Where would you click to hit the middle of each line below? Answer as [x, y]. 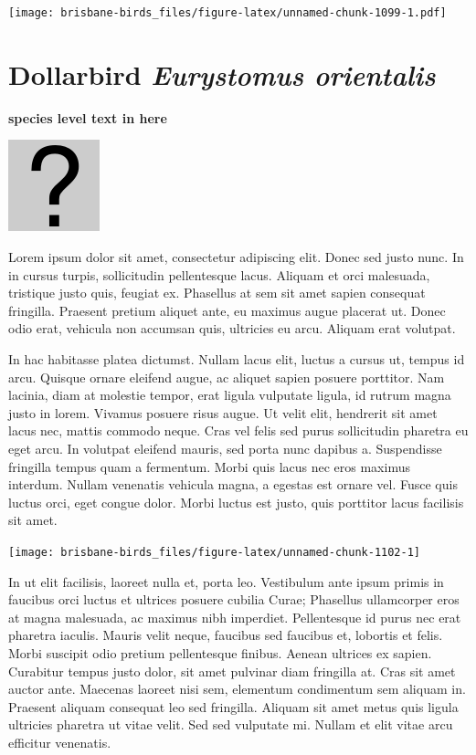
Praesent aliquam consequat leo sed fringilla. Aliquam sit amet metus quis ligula [233, 706]
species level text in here [88, 117]
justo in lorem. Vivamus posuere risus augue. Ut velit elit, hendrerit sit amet [223, 412]
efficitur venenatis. [60, 742]
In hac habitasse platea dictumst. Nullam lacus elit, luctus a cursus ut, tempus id [237, 358]
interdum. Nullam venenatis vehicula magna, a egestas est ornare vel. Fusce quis [233, 484]
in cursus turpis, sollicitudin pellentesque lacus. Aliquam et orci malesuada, [219, 274]
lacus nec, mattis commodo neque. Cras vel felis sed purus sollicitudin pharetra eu [238, 430]
